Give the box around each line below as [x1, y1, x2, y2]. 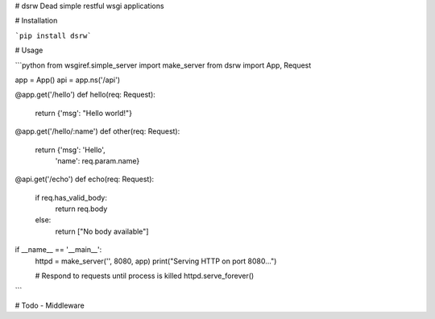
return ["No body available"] [55, 226, 149, 236]
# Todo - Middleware [14, 300, 85, 310]
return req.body [55, 204, 108, 213]
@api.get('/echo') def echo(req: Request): [14, 174, 155, 184]
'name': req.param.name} [55, 155, 140, 165]
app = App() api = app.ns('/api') [14, 75, 121, 85]
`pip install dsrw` [14, 31, 92, 40]
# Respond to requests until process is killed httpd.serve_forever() [35, 271, 255, 281]
